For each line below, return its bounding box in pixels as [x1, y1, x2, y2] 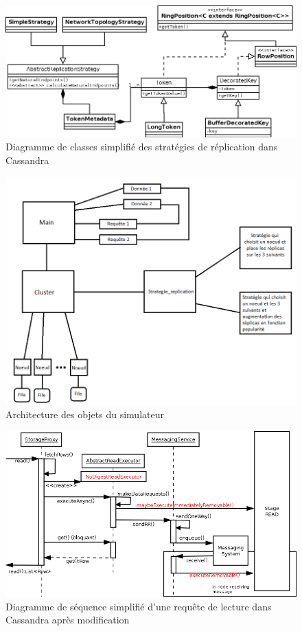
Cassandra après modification [5, 612, 130, 627]
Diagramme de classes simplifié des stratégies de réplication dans [5, 139, 278, 154]
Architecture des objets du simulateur [5, 407, 164, 422]
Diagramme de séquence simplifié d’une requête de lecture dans [5, 599, 272, 613]
